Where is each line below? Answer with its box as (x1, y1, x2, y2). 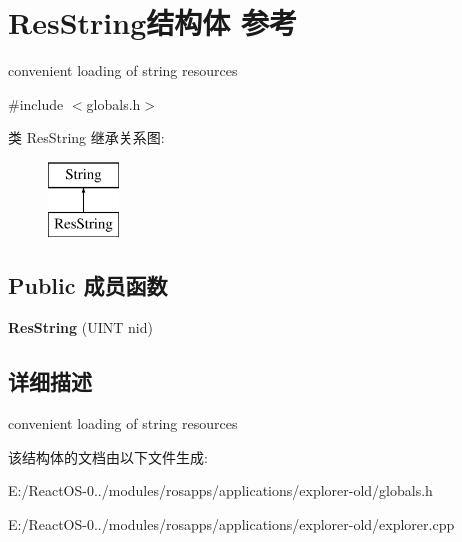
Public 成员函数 (8, 270, 168, 301)
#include (8, 93, 64, 114)
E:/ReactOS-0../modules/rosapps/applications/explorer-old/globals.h (8, 480, 433, 501)
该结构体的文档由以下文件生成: (8, 446, 208, 467)
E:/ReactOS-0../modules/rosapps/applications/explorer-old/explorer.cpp (8, 513, 455, 534)
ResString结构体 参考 (8, 2, 297, 43)
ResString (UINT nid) (8, 317, 153, 338)
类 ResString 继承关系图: (8, 127, 165, 148)
